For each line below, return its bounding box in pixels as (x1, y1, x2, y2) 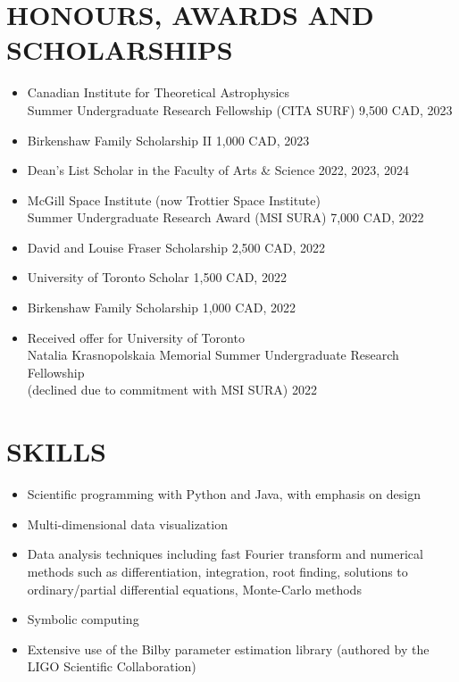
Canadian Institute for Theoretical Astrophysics (27, 83, 290, 102)
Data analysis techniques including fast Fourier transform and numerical (27, 545, 423, 563)
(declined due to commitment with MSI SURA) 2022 (27, 380, 317, 399)
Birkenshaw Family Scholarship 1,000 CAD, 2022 (27, 298, 296, 317)
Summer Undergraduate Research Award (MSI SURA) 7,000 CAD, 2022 (27, 208, 424, 227)
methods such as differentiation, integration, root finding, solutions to (27, 561, 408, 580)
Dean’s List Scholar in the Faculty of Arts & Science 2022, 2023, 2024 (27, 161, 409, 179)
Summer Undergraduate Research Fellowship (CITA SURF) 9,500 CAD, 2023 (27, 100, 453, 119)
